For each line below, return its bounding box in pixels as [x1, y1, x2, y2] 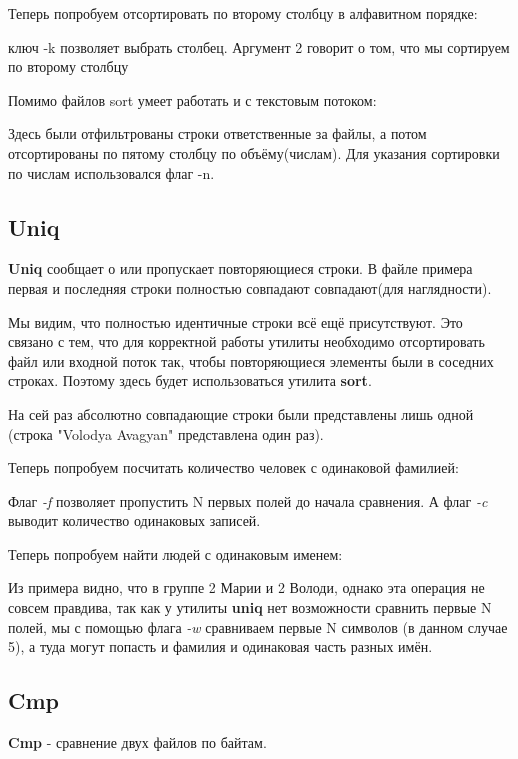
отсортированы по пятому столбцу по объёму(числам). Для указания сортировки [8, 142, 500, 163]
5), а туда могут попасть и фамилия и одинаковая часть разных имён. [8, 636, 433, 657]
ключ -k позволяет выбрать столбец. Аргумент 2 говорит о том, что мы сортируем [8, 36, 510, 57]
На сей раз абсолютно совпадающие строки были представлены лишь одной [8, 403, 474, 424]
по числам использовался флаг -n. [8, 162, 215, 183]
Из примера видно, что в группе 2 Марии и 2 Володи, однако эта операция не [8, 577, 485, 598]
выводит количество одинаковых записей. [8, 510, 261, 531]
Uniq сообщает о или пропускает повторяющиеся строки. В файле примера [8, 258, 473, 279]
